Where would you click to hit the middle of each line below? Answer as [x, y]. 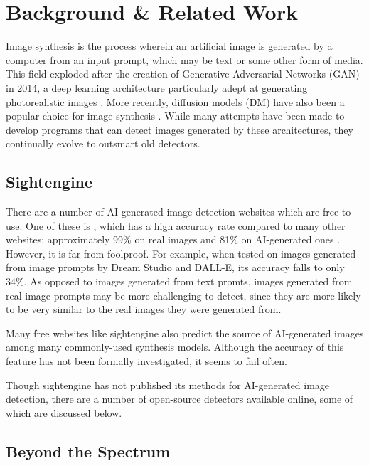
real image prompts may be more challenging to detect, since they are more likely [183, 295]
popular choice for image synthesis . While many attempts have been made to [175, 116]
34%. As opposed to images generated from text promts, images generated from [179, 281]
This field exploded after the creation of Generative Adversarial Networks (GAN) [183, 74]
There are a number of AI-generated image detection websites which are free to [178, 212]
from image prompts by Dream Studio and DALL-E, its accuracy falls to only [175, 267]
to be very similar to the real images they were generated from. [144, 309]
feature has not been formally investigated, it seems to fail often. [146, 361]
